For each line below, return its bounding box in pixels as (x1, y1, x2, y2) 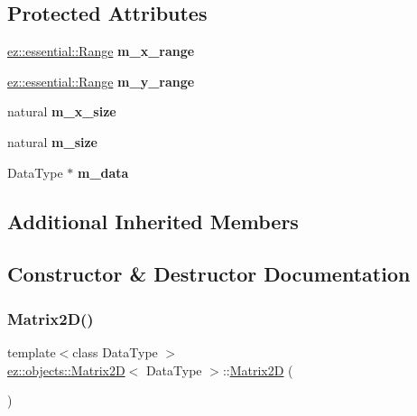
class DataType (72, 342, 158, 361)
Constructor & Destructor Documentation (7, 260, 411, 288)
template (7, 342, 56, 361)
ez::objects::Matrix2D (7, 360, 125, 379)
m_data (77, 162, 129, 181)
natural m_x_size (7, 102, 116, 121)
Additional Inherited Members (7, 207, 299, 235)
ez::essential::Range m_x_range (7, 42, 195, 60)
